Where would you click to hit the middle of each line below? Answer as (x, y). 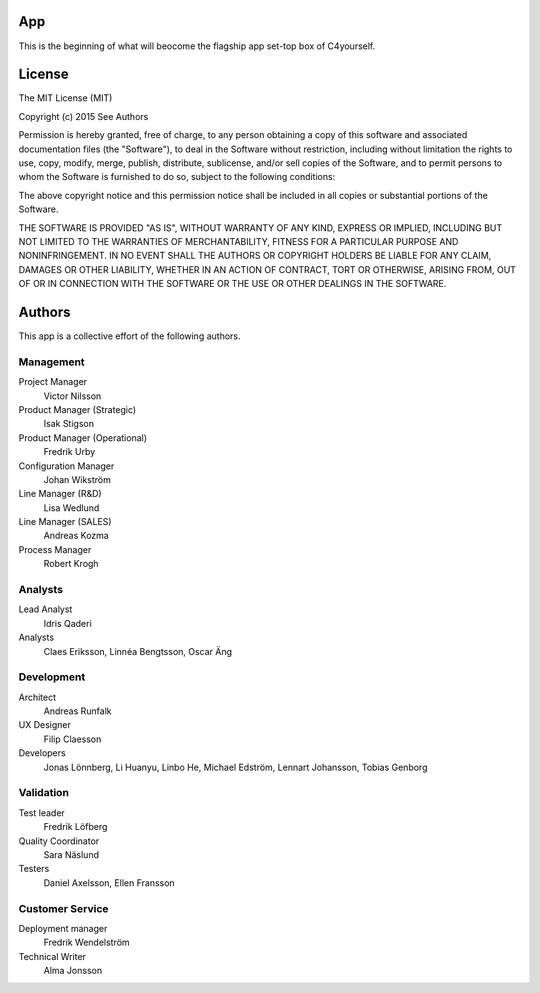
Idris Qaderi (67, 623)
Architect (37, 697)
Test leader (41, 812)
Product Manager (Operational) (83, 437)
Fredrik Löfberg (75, 827)
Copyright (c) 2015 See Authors (83, 116)
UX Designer (45, 725)
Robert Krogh (71, 564)
